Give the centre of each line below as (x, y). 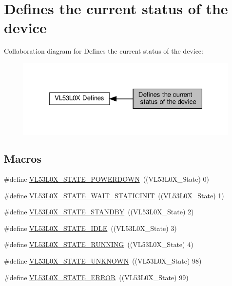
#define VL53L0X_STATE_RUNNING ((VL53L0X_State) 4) (99, 244)
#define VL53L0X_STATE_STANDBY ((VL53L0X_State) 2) (99, 212)
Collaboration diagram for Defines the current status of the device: (104, 51)
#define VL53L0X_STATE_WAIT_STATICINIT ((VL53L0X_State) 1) (114, 195)
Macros (23, 159)
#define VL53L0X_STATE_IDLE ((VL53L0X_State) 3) (90, 228)
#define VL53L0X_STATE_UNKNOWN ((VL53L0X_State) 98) (103, 260)
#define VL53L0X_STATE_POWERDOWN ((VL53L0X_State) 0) (107, 179)
